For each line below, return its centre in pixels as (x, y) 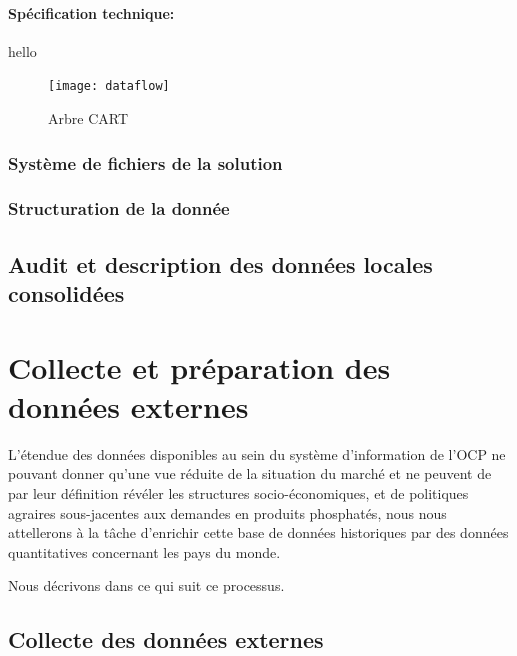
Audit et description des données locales (220, 263)
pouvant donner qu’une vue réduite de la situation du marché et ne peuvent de (250, 473)
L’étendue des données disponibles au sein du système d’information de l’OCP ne (257, 453)
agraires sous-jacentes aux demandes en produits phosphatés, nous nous (227, 512)
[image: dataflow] (109, 86)
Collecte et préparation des (199, 366)
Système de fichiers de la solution (145, 162)
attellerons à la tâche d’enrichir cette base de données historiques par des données (258, 532)
